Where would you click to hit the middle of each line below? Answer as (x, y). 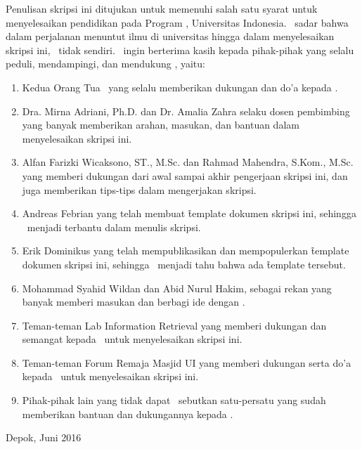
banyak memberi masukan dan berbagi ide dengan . (134, 302)
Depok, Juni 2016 (44, 437)
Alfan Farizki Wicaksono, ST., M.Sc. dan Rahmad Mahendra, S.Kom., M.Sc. (188, 162)
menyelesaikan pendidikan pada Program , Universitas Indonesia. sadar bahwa (177, 22)
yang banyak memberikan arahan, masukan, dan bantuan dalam (161, 125)
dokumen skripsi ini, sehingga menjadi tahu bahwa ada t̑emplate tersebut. (184, 264)
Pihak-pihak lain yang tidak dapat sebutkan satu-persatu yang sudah (174, 400)
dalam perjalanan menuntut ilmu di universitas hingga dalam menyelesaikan (170, 36)
